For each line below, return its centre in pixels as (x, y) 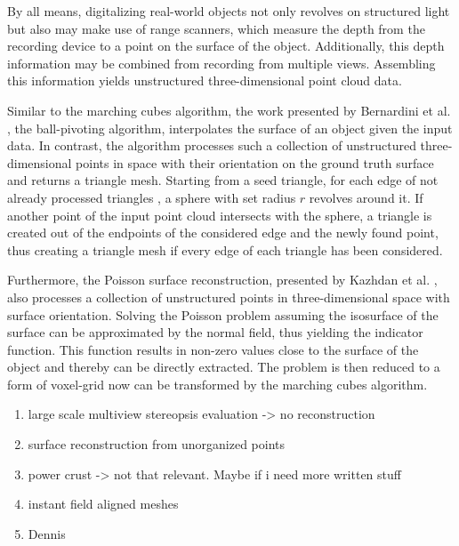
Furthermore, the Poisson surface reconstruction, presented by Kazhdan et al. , (222, 280)
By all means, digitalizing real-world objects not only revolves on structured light (229, 11)
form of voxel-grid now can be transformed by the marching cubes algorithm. (217, 384)
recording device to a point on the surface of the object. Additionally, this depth (226, 46)
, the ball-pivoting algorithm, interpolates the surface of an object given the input (230, 128)
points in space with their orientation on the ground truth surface (255, 162)
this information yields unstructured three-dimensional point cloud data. (205, 80)
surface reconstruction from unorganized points (157, 444)
